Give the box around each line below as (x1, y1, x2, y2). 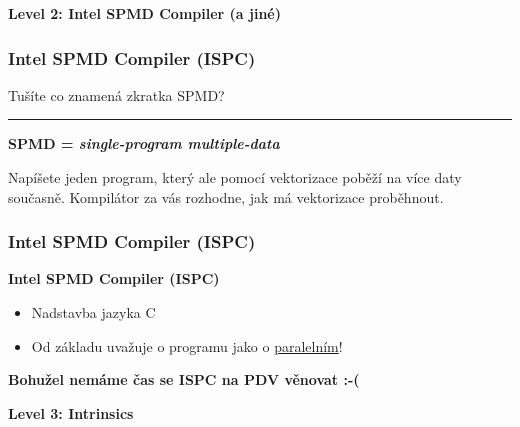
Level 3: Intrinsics (8, 402, 134, 423)
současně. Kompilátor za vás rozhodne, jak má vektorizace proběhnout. (8, 186, 444, 207)
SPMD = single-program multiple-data (8, 133, 280, 154)
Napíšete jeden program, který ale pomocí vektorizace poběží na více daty (8, 167, 462, 187)
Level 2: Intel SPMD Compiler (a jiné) (8, 3, 281, 23)
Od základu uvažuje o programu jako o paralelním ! (31, 335, 343, 356)
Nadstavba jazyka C (31, 302, 156, 322)
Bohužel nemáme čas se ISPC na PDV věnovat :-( (8, 369, 360, 390)
